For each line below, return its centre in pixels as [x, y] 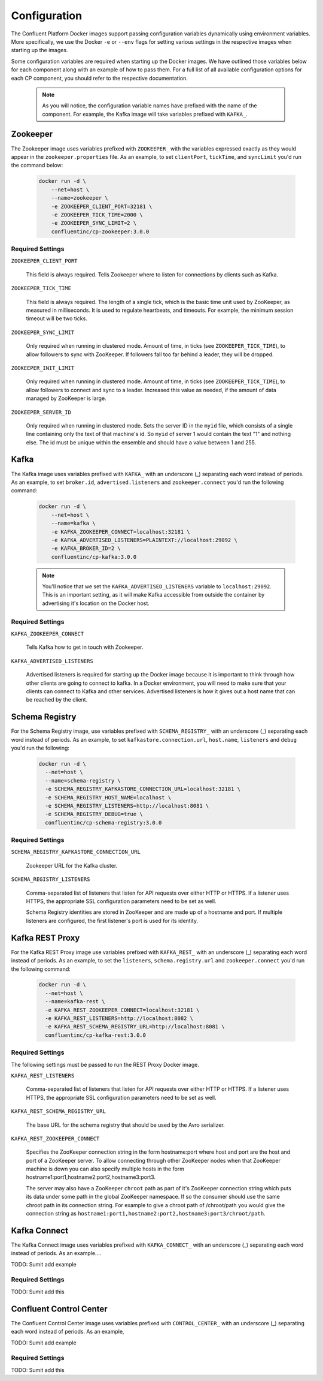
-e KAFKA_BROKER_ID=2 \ [86, 548]
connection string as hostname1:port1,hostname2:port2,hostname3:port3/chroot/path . [146, 1214]
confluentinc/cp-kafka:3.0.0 [94, 557]
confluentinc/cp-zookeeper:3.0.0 [100, 231]
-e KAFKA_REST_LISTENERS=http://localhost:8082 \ [119, 1019]
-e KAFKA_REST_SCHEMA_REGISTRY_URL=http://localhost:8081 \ [135, 1027]
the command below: [37, 166]
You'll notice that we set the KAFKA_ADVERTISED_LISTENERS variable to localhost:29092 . [157, 586]
